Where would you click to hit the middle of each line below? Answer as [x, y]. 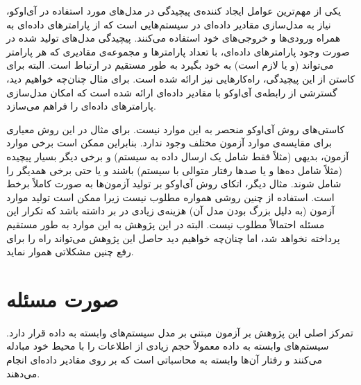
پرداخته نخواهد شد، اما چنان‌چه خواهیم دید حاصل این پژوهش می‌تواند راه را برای [173, 238]
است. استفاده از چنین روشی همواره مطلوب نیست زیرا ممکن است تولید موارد [170, 197]
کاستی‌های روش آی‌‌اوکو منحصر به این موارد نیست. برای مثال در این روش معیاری [176, 129]
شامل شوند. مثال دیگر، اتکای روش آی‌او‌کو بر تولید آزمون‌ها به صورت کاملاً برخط [174, 183]
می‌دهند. [23, 373]
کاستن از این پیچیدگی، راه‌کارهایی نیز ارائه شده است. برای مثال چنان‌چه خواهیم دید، [181, 78]
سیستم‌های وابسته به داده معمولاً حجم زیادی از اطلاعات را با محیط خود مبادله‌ [168, 346]
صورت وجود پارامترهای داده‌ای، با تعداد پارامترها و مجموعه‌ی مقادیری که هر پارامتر [178, 51]
